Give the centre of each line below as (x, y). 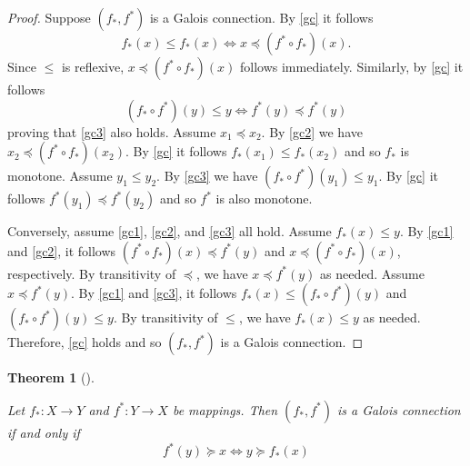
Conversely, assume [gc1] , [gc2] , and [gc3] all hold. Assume (170, 231)
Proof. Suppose (49, 17)
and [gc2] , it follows (62, 250)
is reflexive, (93, 66)
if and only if (44, 432)
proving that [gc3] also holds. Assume (112, 131)
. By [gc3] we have (207, 176)
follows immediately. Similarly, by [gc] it (352, 66)
